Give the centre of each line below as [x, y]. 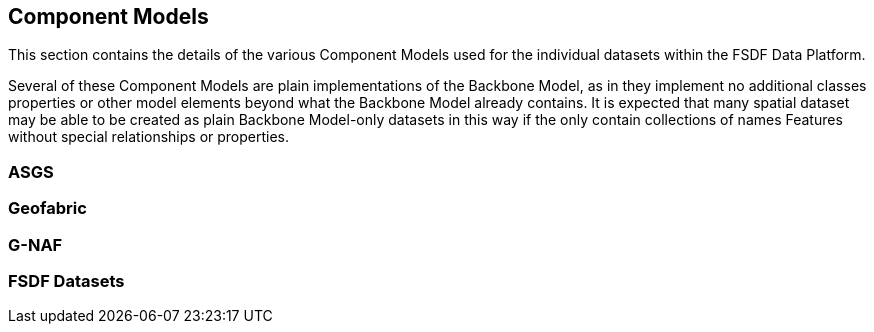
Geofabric [47, 208]
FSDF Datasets [66, 280]
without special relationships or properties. [149, 137]
